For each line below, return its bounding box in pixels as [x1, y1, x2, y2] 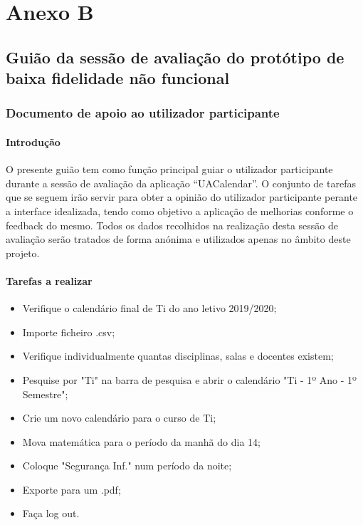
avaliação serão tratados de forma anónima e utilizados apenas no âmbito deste [6, 232, 351, 246]
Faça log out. [22, 506, 80, 521]
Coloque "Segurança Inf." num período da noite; [22, 458, 232, 473]
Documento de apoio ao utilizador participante [6, 104, 280, 122]
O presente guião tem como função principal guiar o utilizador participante [6, 162, 333, 177]
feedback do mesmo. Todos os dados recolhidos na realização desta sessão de [6, 217, 338, 232]
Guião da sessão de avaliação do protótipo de [6, 46, 344, 68]
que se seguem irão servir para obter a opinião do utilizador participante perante [6, 189, 358, 204]
